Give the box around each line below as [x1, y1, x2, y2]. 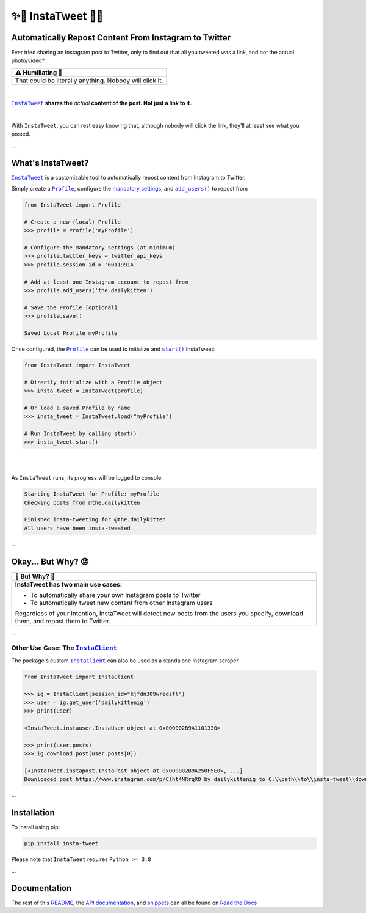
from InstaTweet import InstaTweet [24, 361, 131, 369]
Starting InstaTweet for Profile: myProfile [24, 491, 160, 497]
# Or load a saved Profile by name [24, 404, 131, 411]
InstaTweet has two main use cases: [15, 580, 123, 588]
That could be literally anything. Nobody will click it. [15, 76, 163, 85]
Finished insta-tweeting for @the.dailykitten [24, 516, 166, 523]
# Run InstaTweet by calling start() [24, 430, 137, 437]
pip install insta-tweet [24, 840, 99, 847]
